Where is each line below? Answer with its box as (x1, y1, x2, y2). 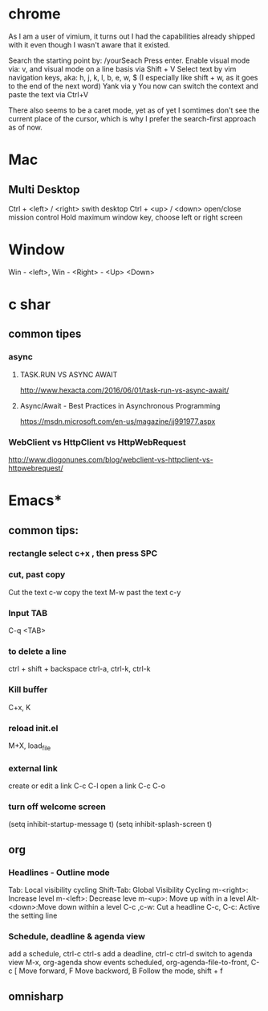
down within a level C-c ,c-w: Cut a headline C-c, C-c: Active (58, 902, 261, 912)
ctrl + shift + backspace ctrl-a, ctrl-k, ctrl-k (8, 664, 151, 674)
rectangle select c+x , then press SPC (8, 548, 158, 559)
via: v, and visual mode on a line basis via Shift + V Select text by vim (8, 64, 237, 73)
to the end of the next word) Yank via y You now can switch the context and (8, 81, 259, 91)
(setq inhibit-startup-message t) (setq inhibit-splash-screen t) (8, 820, 213, 829)
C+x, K (8, 702, 31, 712)
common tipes (8, 327, 82, 341)
